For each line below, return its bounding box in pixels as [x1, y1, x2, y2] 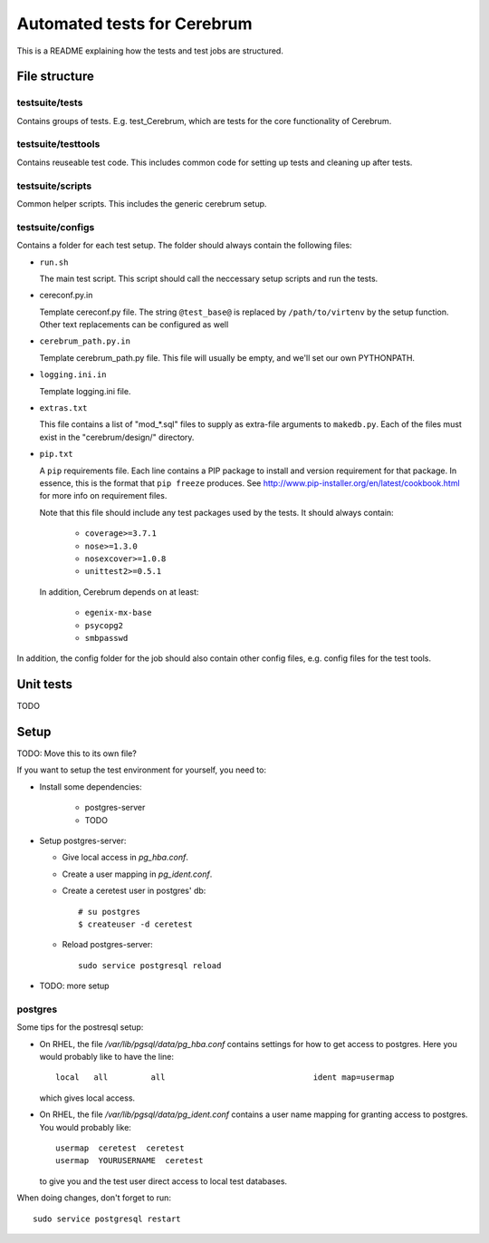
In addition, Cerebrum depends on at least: [39, 586, 199, 597]
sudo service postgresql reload [78, 960, 222, 970]
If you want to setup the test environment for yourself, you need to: [16, 764, 267, 775]
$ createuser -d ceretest [78, 919, 194, 929]
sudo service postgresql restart [33, 1213, 181, 1224]
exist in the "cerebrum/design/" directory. [39, 432, 195, 442]
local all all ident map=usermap [55, 1073, 395, 1083]
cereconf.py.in [39, 290, 93, 301]
